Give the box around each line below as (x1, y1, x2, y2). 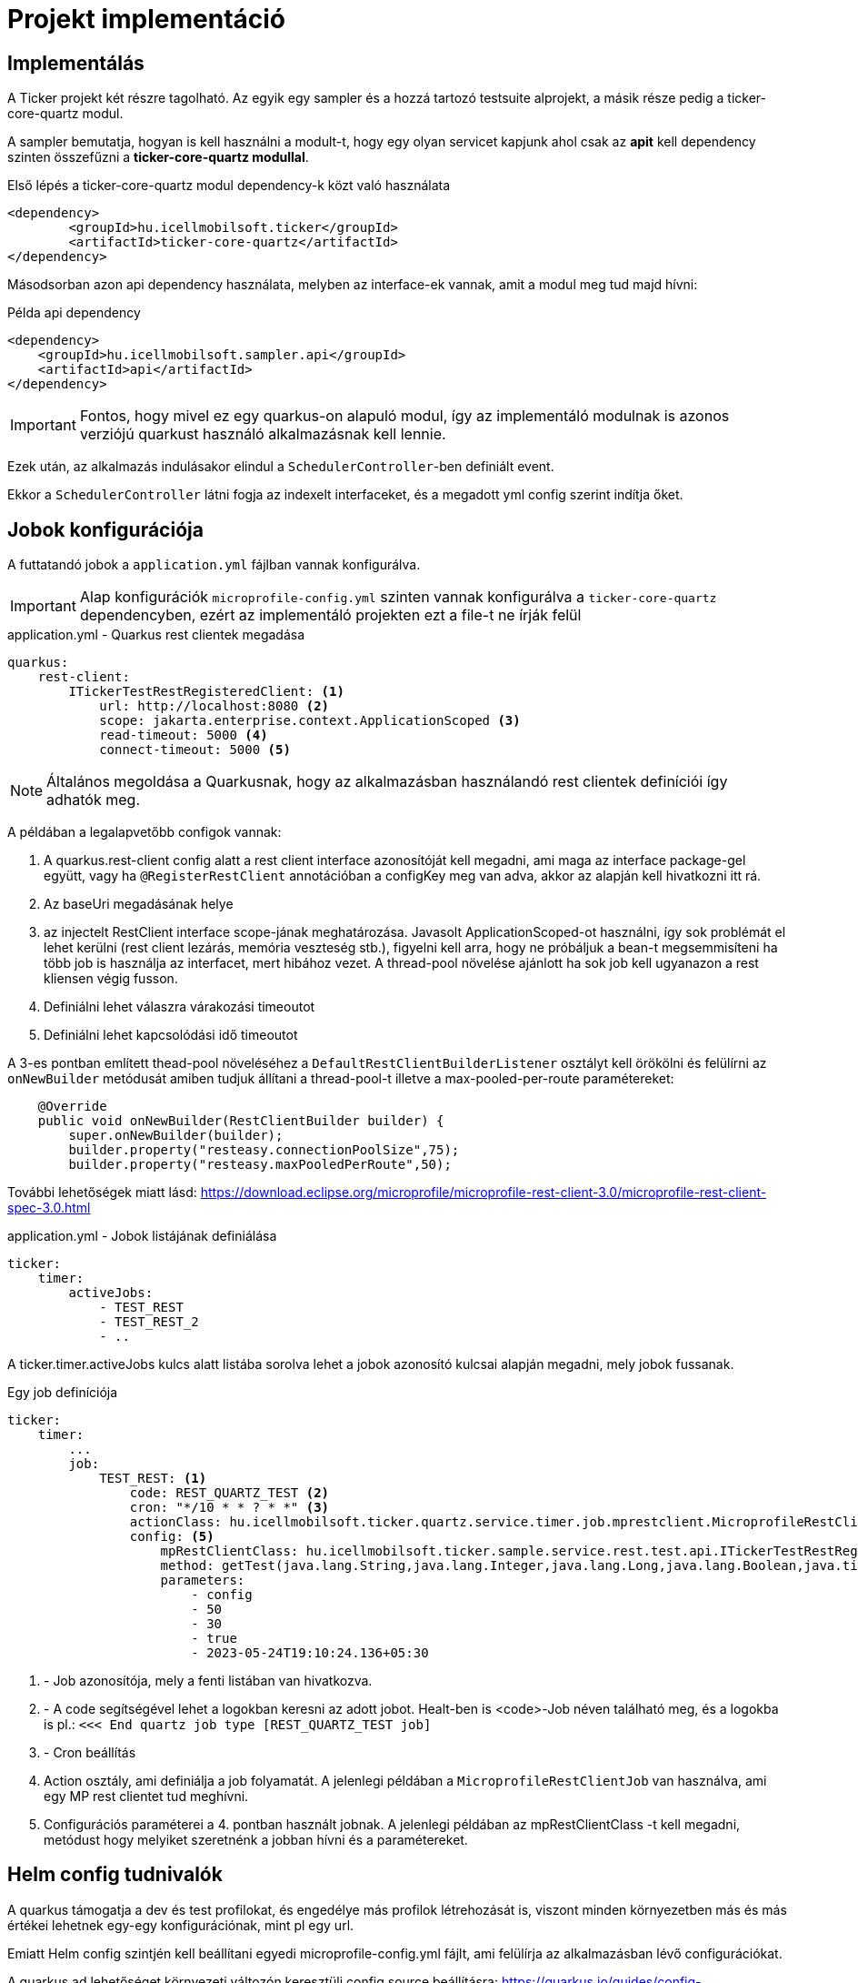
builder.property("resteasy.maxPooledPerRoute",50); (68, 1157, 452, 1173)
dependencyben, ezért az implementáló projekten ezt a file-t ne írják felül (79, 606, 582, 625)
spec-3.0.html (7, 1200, 91, 1216)
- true (191, 1631, 237, 1646)
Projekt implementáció (7, 4, 286, 35)
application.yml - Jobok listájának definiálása (7, 1228, 277, 1244)
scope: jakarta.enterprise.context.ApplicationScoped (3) (99, 713, 521, 729)
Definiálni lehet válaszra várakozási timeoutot (44, 999, 315, 1015)
